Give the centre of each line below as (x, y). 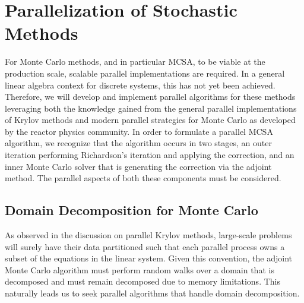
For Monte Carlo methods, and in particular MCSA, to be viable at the (135, 61)
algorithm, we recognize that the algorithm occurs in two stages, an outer (138, 143)
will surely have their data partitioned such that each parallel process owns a (145, 246)
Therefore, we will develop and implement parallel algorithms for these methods (150, 97)
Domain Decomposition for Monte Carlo (132, 210)
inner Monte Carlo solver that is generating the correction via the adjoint (138, 166)
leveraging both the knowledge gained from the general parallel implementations (151, 108)
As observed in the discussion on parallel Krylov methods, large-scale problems (148, 235)
